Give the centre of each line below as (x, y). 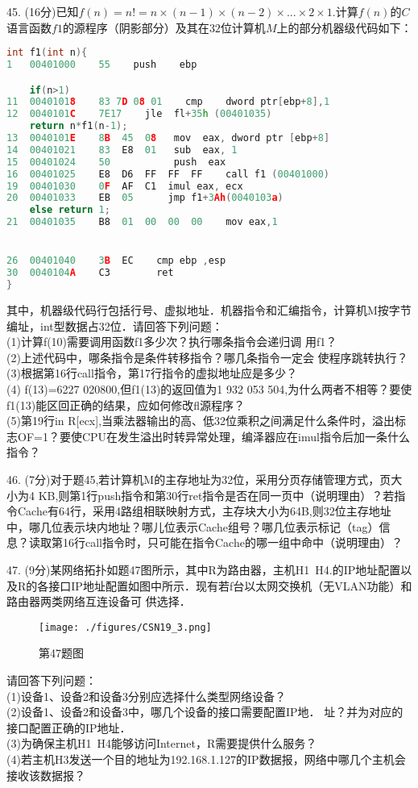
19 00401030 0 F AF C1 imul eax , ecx (125, 186)
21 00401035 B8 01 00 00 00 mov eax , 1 (142, 222)
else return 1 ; (70, 210)
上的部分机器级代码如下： (344, 27)
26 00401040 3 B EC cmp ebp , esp (116, 261)
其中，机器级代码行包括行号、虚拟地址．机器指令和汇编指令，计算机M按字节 (209, 310)
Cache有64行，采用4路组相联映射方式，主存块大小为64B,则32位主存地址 (204, 511)
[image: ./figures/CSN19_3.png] (125, 627)
